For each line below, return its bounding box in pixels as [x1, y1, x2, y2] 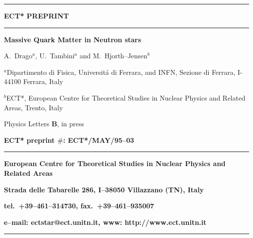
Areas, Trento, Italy [4, 102, 63, 112]
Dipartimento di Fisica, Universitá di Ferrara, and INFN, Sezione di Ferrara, [6, 67, 235, 77]
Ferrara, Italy [23, 76, 63, 86]
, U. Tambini [35, 51, 75, 61]
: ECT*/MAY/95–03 [63, 135, 134, 145]
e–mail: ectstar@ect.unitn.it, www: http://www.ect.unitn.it [4, 217, 207, 227]
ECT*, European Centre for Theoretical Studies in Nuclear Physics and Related [6, 92, 246, 102]
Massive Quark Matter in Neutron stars [4, 34, 141, 44]
